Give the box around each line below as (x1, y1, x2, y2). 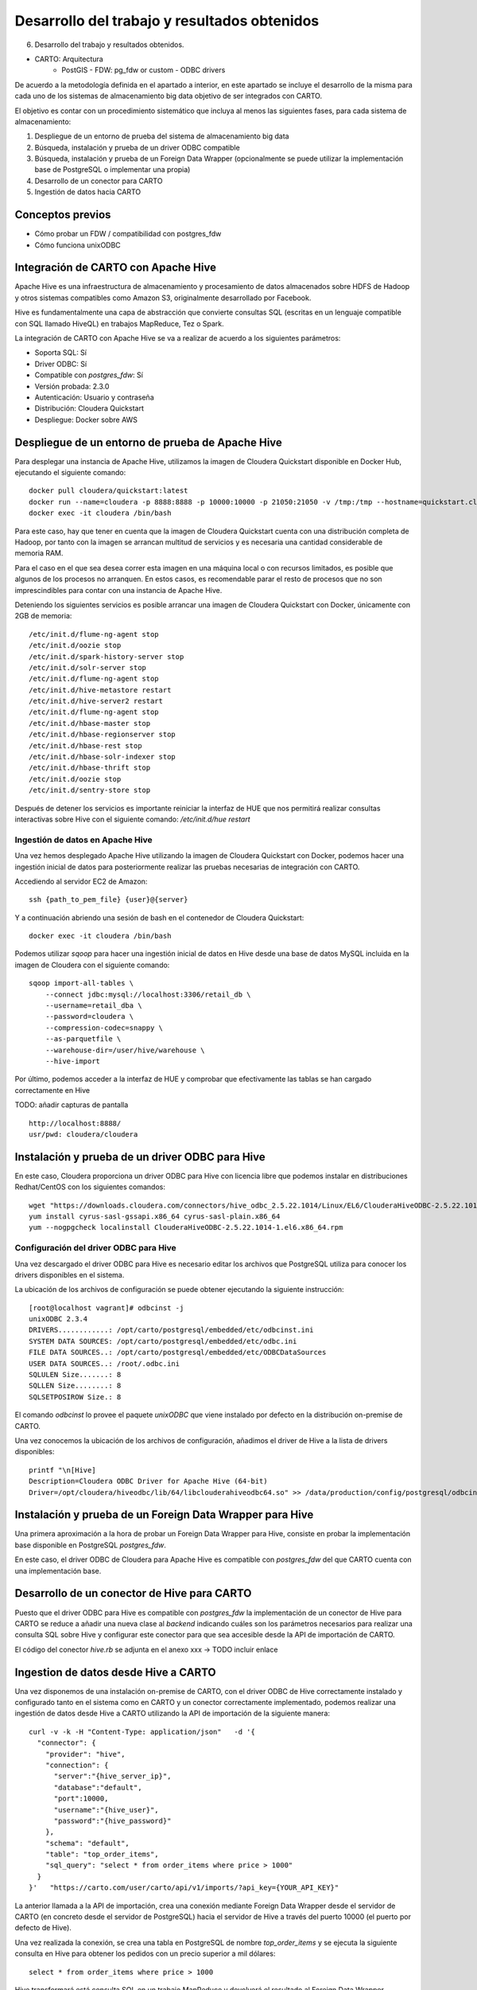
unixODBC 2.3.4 (29, 1314, 88, 1324)
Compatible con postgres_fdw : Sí (34, 370, 143, 380)
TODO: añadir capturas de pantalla (14, 1100, 129, 1110)
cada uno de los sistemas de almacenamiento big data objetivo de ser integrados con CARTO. (14, 92, 322, 101)
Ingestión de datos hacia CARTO (34, 187, 142, 197)
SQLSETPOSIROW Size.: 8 (29, 1392, 122, 1401)
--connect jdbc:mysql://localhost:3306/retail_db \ (45, 989, 251, 999)
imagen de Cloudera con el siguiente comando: (14, 960, 170, 970)
